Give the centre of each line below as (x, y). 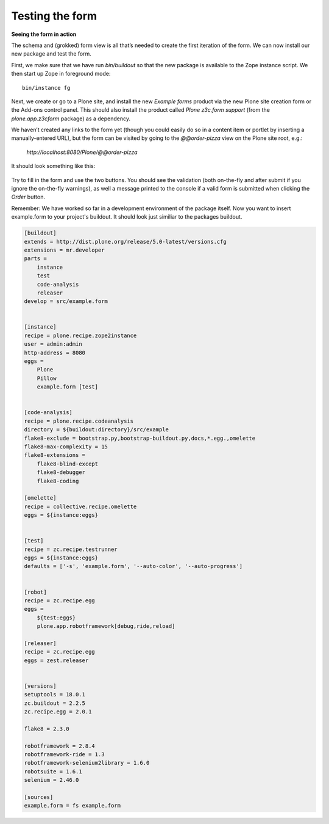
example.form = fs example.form (73, 806)
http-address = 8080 (55, 352)
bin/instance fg (46, 88)
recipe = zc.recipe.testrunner (71, 549)
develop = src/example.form (66, 301)
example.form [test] (68, 387)
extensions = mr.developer (64, 250)
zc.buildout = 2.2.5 (55, 703)
